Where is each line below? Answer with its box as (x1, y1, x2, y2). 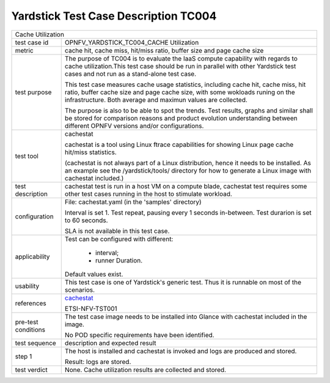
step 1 (15, 352, 32, 360)
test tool (15, 152, 39, 160)
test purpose (15, 87, 52, 96)
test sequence (15, 338, 56, 347)
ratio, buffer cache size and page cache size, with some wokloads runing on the (64, 87, 296, 96)
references (15, 299, 47, 307)
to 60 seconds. (64, 216, 108, 225)
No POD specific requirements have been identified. (64, 330, 215, 339)
